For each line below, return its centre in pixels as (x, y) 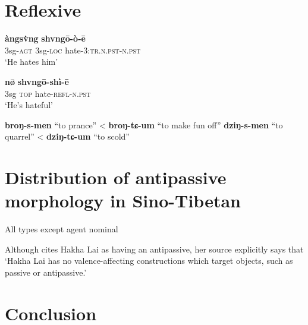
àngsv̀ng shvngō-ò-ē (45, 38)
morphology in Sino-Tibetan (123, 201)
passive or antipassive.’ (46, 272)
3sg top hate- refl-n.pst (48, 93)
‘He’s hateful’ (29, 105)
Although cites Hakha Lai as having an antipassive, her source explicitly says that (154, 249)
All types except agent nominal (62, 229)
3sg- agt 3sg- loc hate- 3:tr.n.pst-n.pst (73, 50)
